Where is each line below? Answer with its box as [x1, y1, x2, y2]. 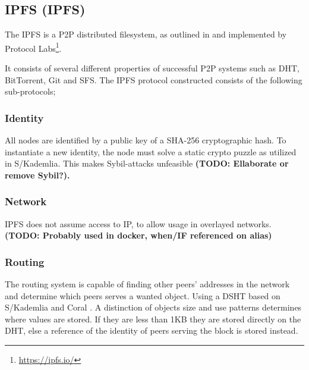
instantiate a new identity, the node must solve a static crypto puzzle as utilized [5, 145, 297, 158]
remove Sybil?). [5, 168, 70, 181]
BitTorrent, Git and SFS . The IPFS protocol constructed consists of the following [5, 73, 302, 86]
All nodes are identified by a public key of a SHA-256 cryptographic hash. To [5, 134, 286, 146]
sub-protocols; [5, 85, 56, 98]
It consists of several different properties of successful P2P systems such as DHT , [5, 62, 299, 74]
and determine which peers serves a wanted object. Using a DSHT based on [5, 289, 280, 302]
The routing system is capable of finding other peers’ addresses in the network [5, 278, 290, 290]
